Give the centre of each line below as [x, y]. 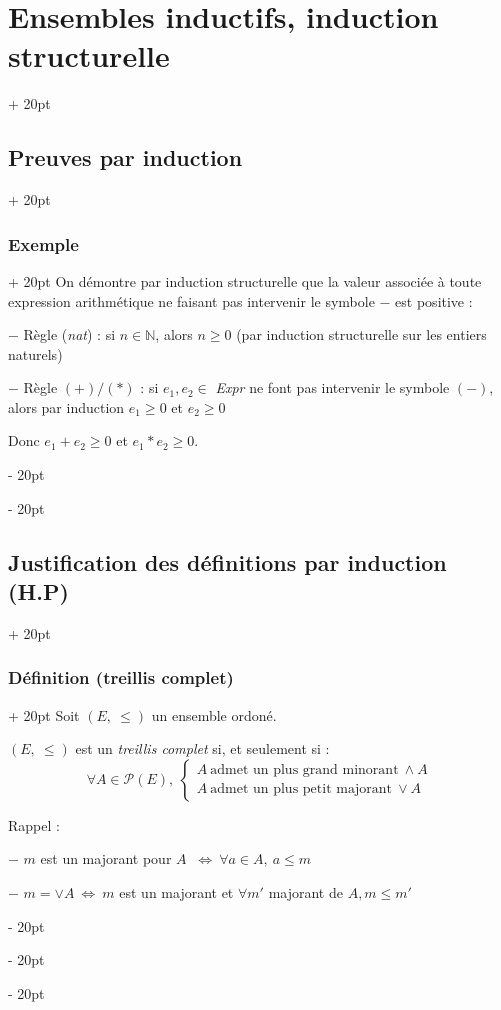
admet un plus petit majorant [301, 789]
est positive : [434, 300]
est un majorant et [176, 892]
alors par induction [66, 406]
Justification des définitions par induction [227, 561]
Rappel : [34, 824]
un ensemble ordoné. [214, 714]
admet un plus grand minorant [304, 770]
